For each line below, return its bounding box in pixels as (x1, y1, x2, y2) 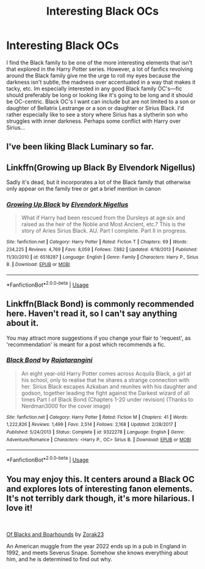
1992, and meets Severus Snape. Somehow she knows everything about (6, 549, 189, 556)
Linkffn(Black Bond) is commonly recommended (6, 299, 194, 309)
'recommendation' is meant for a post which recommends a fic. (6, 340, 166, 348)
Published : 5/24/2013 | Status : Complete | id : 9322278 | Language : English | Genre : (6, 429, 185, 435)
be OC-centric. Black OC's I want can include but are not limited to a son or (6, 98, 196, 105)
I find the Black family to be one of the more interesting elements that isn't (6, 59, 193, 66)
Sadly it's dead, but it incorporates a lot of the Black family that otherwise (6, 178, 191, 186)
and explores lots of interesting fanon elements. (6, 483, 192, 494)
